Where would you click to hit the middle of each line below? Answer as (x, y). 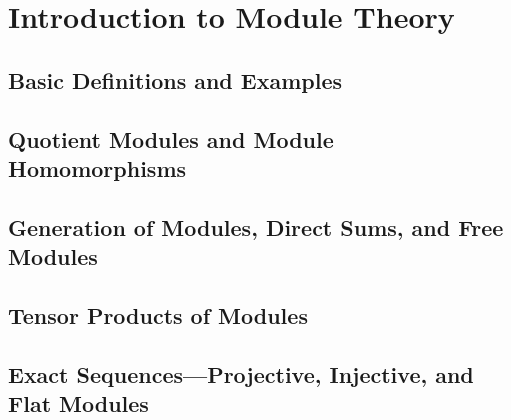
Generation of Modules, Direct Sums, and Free (256, 226)
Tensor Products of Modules (158, 314)
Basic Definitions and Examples (175, 79)
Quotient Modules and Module (171, 138)
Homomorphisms (97, 167)
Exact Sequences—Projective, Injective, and (241, 373)
